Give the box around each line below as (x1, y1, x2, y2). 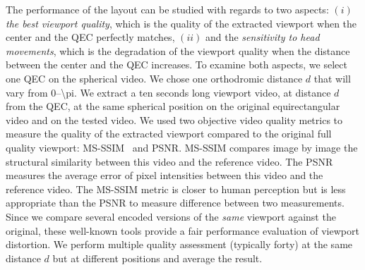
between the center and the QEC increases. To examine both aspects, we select (6, 57, 347, 72)
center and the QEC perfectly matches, (6, 30, 175, 44)
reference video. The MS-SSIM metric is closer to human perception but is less (6, 181, 346, 196)
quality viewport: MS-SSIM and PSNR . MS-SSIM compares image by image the (6, 140, 358, 154)
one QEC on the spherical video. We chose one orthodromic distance (6, 70, 303, 85)
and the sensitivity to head (205, 30, 320, 44)
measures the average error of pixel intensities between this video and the (6, 168, 323, 183)
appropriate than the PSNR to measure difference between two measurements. (6, 195, 345, 210)
